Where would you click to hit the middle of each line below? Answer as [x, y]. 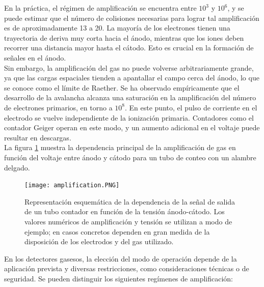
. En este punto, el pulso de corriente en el [191, 107]
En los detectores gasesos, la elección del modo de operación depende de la [121, 258]
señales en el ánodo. [35, 57]
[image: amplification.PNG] [72, 185]
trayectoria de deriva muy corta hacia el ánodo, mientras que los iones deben [124, 37]
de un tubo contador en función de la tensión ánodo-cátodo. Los [125, 211]
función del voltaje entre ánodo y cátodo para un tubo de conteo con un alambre [130, 157]
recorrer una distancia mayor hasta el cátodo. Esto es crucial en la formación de [129, 48]
